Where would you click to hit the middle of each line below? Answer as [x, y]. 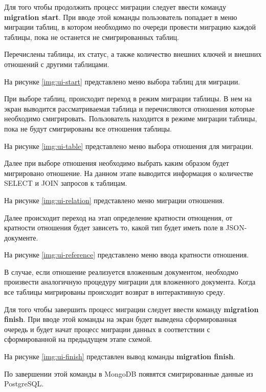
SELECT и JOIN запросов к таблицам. [66, 183]
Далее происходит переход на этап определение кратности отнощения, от [118, 217]
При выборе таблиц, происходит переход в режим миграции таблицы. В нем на [128, 99]
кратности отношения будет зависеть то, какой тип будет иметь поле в [114, 227]
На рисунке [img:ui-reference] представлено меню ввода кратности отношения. [127, 255]
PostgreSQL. [24, 384]
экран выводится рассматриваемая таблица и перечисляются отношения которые [129, 108]
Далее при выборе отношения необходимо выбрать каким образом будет [117, 163]
